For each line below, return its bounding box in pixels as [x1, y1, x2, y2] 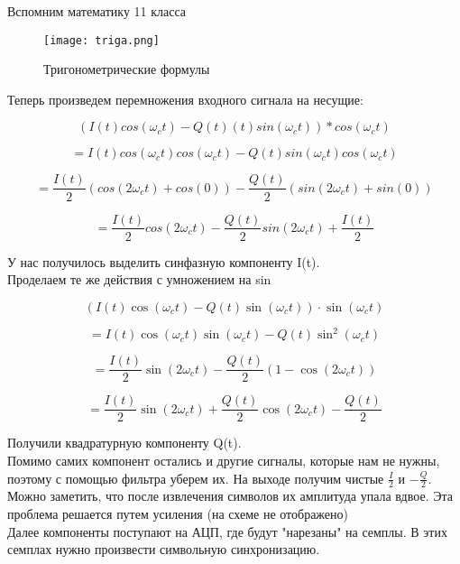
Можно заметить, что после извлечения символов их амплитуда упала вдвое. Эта [7, 486, 453, 505]
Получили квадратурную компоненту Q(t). [7, 433, 242, 452]
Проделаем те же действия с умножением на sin [7, 270, 271, 289]
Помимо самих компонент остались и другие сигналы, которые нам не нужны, [7, 450, 440, 469]
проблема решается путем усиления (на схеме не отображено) [7, 504, 349, 522]
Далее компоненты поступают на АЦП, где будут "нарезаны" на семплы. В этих [7, 522, 447, 541]
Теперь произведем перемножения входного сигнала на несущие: [7, 89, 363, 108]
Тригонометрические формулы [43, 60, 210, 79]
